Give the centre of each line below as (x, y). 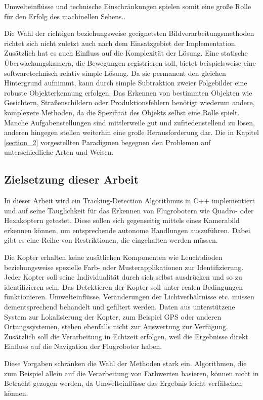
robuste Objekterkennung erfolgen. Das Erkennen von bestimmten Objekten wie (128, 92)
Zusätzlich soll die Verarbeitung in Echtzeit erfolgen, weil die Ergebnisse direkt (126, 336)
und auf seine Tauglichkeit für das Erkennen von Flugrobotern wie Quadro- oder (129, 210)
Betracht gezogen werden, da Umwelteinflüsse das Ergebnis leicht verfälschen (123, 383)
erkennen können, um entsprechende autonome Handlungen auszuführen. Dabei (127, 230)
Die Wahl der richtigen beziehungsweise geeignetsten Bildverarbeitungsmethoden (129, 33)
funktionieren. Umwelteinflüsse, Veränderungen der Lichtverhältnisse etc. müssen (129, 297)
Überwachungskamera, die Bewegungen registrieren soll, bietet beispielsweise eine (130, 62)
